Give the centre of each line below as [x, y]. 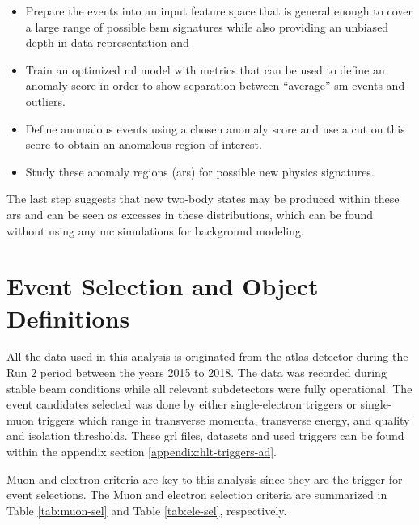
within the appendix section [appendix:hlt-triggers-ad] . [142, 451]
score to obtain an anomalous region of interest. [144, 144]
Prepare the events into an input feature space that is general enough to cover [219, 11]
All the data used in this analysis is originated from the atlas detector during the [207, 356]
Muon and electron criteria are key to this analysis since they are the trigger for [205, 478]
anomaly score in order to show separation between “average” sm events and [215, 85]
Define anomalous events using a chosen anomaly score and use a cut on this [215, 128]
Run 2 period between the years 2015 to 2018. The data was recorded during [197, 373]
